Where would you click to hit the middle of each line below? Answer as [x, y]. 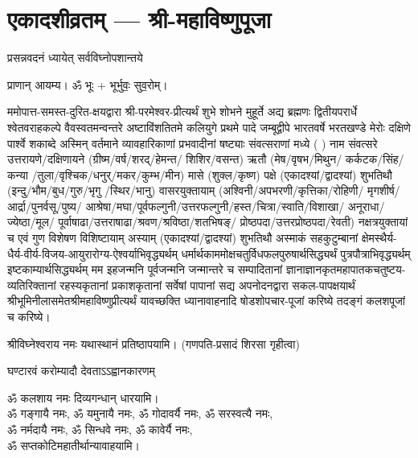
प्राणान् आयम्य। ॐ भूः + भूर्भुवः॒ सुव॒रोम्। [88, 84]
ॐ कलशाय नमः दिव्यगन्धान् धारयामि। [83, 397]
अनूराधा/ [366, 206]
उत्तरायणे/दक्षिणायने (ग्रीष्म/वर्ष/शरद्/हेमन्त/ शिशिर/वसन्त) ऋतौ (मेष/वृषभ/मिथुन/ [175, 159]
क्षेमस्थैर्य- [379, 238]
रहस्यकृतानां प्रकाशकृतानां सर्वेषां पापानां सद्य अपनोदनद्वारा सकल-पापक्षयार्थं [207, 285]
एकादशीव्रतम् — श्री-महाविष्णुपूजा [139, 19]
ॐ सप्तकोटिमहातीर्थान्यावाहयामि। [74, 445]
